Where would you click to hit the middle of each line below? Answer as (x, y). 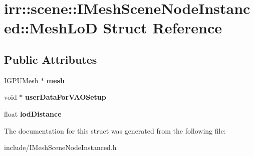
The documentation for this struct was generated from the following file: (115, 130)
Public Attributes (51, 59)
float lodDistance (33, 113)
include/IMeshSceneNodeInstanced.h (60, 147)
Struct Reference (162, 28)
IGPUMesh (21, 80)
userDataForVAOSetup (66, 97)
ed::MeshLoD (51, 28)
